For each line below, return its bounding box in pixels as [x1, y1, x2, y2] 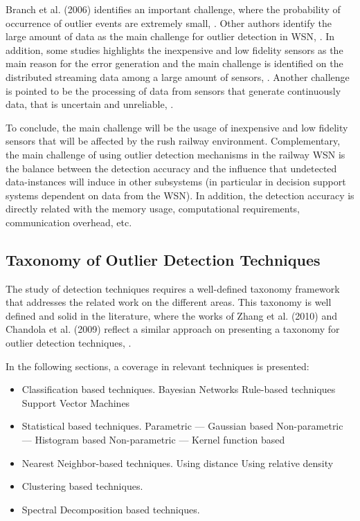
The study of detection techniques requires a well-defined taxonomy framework [6, 281, 340, 295]
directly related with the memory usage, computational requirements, [6, 201, 300, 216]
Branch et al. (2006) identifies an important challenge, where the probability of [6, 2, 341, 16]
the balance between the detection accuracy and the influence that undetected [6, 161, 337, 175]
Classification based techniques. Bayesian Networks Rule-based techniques [21, 382, 336, 396]
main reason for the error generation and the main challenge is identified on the [6, 56, 343, 71]
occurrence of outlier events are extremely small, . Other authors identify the [6, 15, 332, 30]
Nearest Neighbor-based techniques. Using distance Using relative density [21, 455, 334, 470]
